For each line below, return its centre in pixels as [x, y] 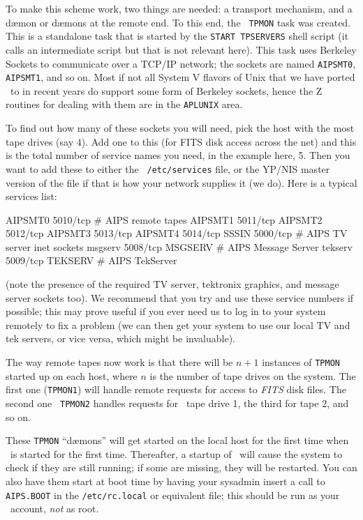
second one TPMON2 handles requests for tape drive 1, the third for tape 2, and [177, 403]
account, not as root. [54, 508]
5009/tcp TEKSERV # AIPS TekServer [91, 260]
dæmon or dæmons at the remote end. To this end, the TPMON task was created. [178, 22]
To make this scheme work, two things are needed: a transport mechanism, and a [179, 8]
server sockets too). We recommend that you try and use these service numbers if [180, 297]
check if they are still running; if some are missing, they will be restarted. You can [181, 467]
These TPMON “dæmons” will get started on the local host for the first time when [177, 440]
